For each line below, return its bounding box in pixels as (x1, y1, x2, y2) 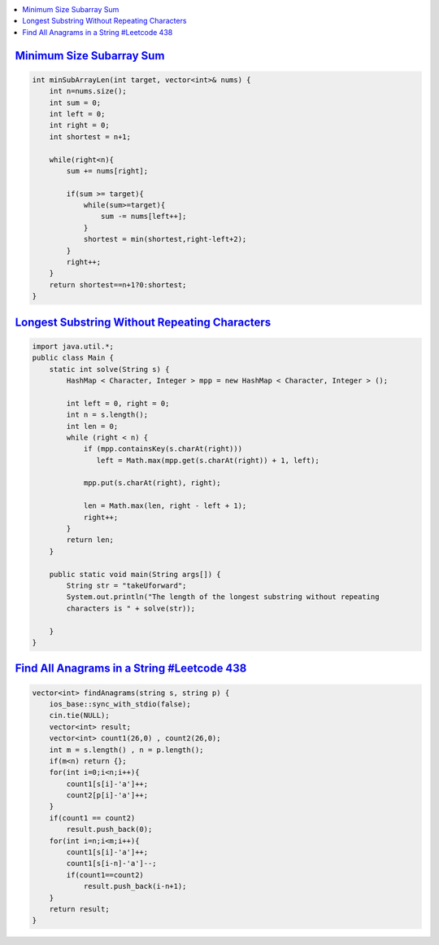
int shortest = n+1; (49, 132, 132, 142)
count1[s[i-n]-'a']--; (66, 859, 158, 868)
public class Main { (32, 353, 114, 362)
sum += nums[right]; (66, 166, 149, 175)
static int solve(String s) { (49, 365, 170, 374)
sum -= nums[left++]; (100, 212, 187, 221)
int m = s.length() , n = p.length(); (49, 745, 204, 755)
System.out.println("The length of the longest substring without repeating (66, 593, 380, 602)
